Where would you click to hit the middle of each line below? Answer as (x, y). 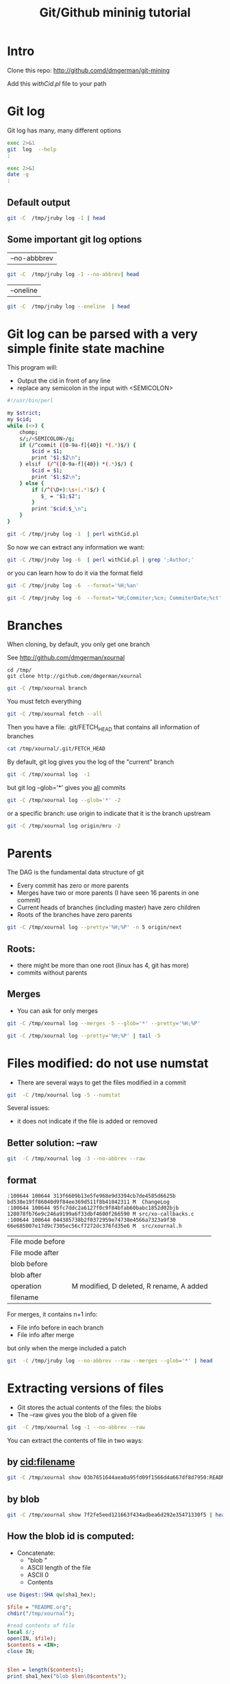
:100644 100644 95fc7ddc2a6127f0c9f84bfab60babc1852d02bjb (93, 1208)
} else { (32, 483)
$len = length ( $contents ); (46, 1670)
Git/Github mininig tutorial (115, 13)
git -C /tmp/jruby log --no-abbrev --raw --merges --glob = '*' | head (110, 1361)
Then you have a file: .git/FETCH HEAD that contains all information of (103, 728)
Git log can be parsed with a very (103, 334)
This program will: (33, 367)
